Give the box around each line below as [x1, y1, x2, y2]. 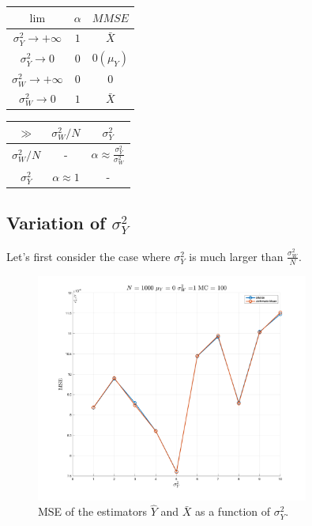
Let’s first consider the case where [6, 248, 171, 264]
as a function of [195, 503, 270, 520]
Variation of [6, 210, 106, 235]
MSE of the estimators [38, 503, 148, 520]
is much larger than [189, 248, 284, 264]
